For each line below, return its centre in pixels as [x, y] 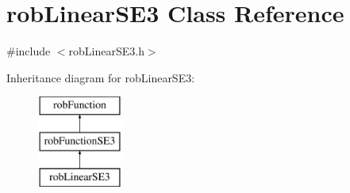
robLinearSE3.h [106, 51]
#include [29, 51]
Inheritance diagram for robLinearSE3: [101, 77]
